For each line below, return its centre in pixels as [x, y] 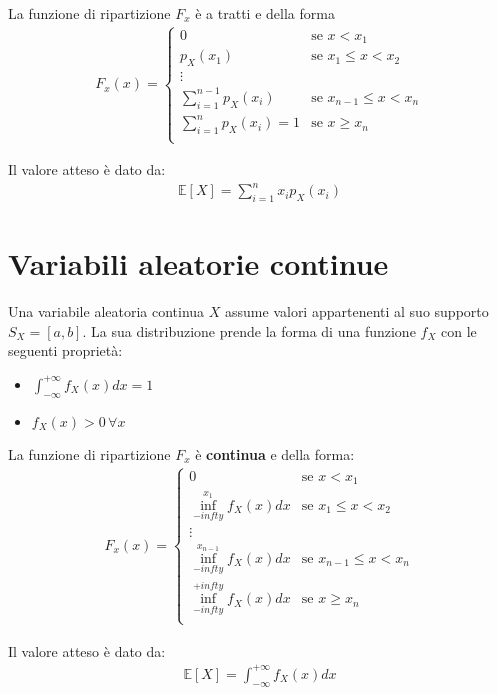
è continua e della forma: [275, 453]
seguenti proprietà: [65, 350]
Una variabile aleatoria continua [106, 311]
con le [458, 330]
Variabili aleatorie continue [198, 263]
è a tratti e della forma [265, 13]
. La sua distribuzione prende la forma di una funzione [249, 330]
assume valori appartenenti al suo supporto [357, 311]
